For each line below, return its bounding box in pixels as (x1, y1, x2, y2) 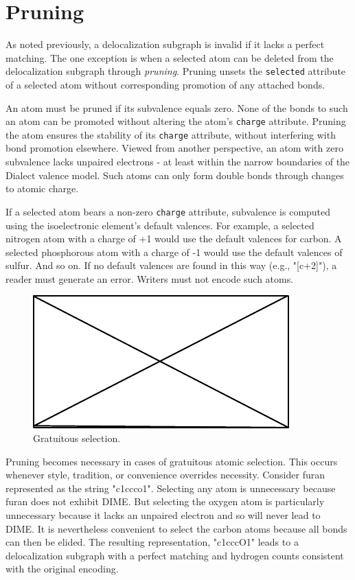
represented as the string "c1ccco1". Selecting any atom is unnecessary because (5, 480, 336, 495)
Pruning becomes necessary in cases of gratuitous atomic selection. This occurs (5, 454, 338, 468)
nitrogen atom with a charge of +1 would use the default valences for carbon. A (5, 231, 342, 246)
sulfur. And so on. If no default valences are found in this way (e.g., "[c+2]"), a (5, 258, 337, 272)
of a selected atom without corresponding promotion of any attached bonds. (5, 77, 325, 91)
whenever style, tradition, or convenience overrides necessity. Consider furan (5, 467, 325, 482)
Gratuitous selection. (33, 431, 121, 445)
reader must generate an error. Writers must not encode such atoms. (5, 271, 294, 286)
